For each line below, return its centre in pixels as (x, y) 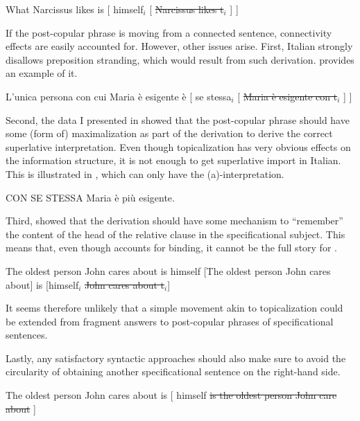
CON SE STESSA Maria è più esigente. (90, 197)
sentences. (27, 335)
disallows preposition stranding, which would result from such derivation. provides (180, 59)
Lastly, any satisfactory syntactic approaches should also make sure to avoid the (176, 358)
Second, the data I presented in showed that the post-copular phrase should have (178, 119)
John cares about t (125, 284)
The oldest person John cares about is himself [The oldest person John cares (168, 270)
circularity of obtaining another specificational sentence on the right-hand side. (173, 371)
